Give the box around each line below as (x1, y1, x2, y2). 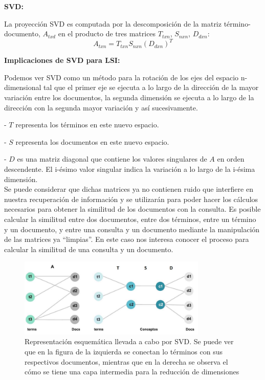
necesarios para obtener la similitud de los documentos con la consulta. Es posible (4, 204, 261, 214)
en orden (217, 153, 245, 164)
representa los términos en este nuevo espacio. (15, 119, 159, 130)
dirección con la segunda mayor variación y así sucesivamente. (4, 102, 198, 113)
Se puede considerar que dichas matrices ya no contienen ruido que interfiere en (4, 184, 253, 194)
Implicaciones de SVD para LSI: (4, 55, 120, 65)
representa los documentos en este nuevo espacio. (15, 136, 169, 147)
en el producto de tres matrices (58, 28, 156, 39)
